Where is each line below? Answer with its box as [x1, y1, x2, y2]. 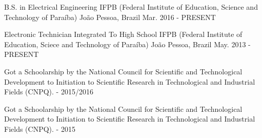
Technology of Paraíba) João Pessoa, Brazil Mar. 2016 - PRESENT [4, 11, 216, 22]
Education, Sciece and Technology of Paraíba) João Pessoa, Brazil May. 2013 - [4, 38, 251, 49]
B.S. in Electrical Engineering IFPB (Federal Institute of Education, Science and [4, 2, 258, 12]
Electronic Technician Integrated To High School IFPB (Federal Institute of [4, 29, 243, 40]
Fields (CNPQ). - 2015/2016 [4, 86, 93, 97]
